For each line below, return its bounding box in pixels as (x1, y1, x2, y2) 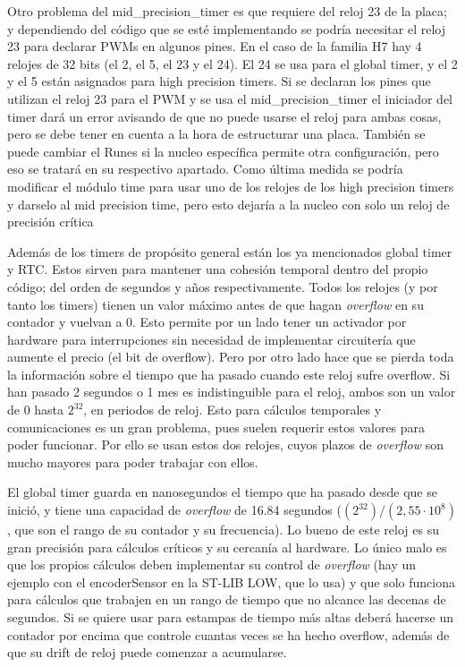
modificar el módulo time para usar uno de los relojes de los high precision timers (7, 176, 454, 195)
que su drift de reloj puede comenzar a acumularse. (7, 643, 287, 662)
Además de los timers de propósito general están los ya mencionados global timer (7, 242, 452, 261)
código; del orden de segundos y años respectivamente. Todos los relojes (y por (7, 277, 438, 295)
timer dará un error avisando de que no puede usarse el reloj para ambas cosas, (7, 107, 442, 125)
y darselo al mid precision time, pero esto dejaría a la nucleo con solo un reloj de (7, 194, 450, 213)
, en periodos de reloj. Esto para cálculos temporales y (83, 400, 382, 419)
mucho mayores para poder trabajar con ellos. (7, 452, 258, 471)
